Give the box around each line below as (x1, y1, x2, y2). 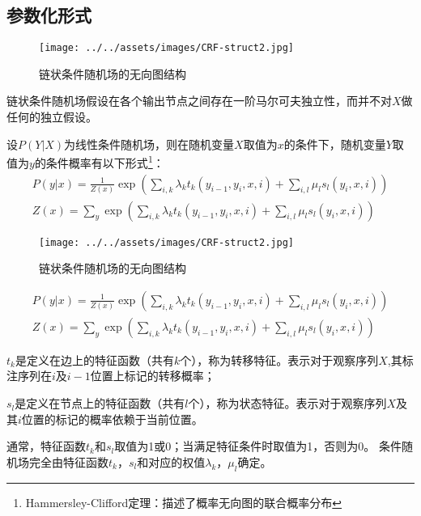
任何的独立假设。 (6, 108, 97, 125)
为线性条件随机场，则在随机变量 (64, 135, 235, 152)
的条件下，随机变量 (283, 135, 386, 152)
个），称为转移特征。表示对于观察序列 (180, 351, 379, 368)
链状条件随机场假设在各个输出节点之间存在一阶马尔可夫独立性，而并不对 (6, 92, 392, 109)
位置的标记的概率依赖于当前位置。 (21, 410, 203, 427)
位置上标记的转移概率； (90, 367, 215, 384)
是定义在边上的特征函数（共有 (15, 351, 174, 368)
